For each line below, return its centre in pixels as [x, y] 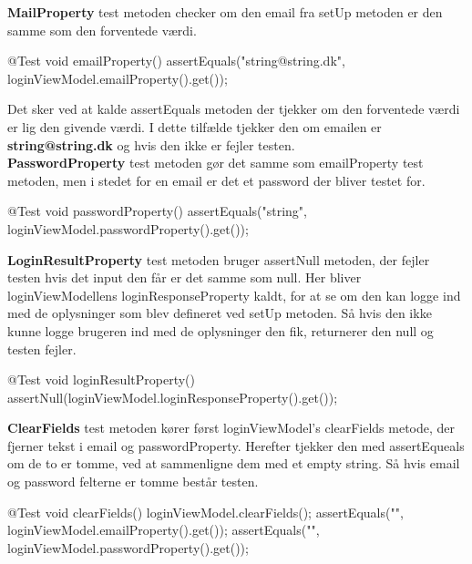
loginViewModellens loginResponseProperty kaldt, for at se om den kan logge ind [234, 295]
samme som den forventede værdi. [102, 30]
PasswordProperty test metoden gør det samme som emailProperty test [215, 163]
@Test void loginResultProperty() [101, 379]
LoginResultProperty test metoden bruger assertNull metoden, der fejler [219, 259]
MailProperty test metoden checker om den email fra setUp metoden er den [225, 12]
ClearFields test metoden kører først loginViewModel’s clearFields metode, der [231, 428]
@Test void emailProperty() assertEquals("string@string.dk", [176, 61]
